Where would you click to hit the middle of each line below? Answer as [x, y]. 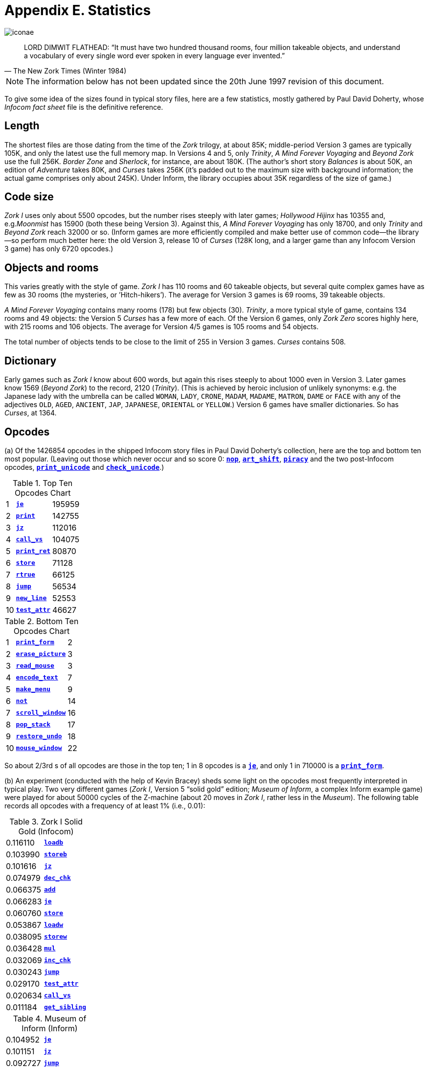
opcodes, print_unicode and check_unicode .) [84, 467]
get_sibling [65, 1007]
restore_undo [39, 736]
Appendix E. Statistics [78, 10]
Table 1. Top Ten [43, 483]
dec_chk [57, 878]
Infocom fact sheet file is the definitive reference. [84, 107]
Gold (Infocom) [46, 831]
